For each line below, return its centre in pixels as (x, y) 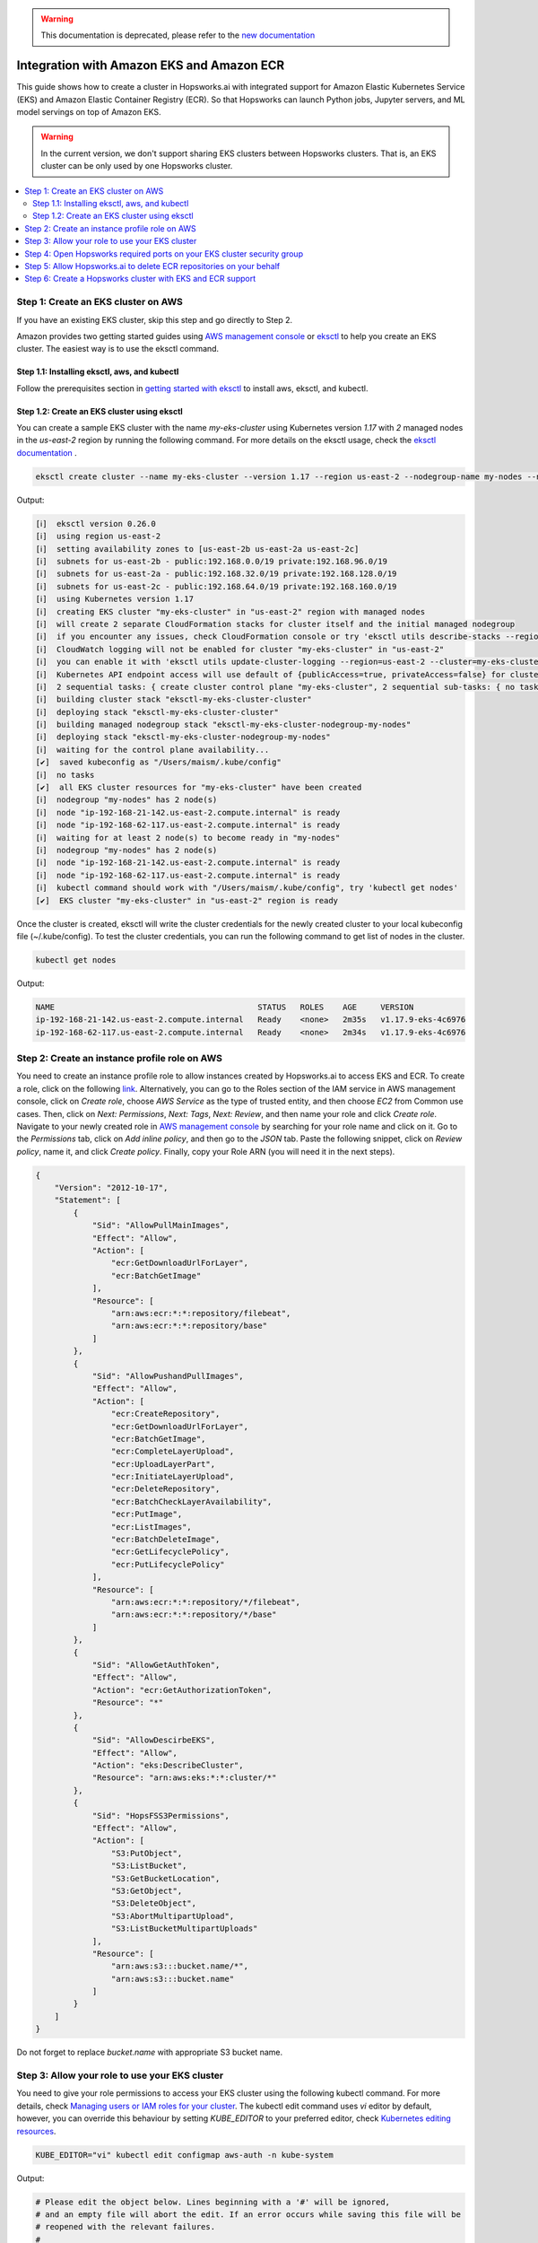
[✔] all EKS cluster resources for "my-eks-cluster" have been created (199, 788)
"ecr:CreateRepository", (165, 1414)
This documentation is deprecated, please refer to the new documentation (178, 35)
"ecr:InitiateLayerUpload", (173, 1477)
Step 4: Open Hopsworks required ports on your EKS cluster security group (164, 253)
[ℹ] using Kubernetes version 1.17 (115, 599)
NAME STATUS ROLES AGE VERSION (225, 1007)
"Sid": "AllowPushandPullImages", (168, 1376)
